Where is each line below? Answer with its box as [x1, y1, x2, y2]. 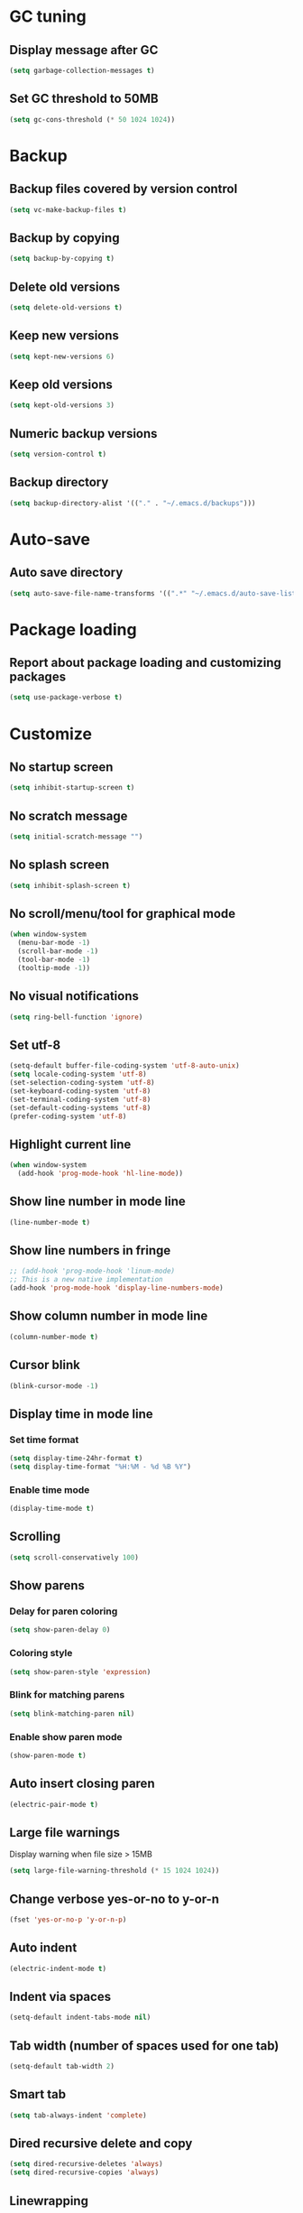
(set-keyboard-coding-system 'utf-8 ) [9, 1086, 151, 1096]
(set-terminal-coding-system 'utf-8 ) [9, 1095, 151, 1104]
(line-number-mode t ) [9, 1218, 91, 1227]
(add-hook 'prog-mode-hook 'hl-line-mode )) [17, 1169, 183, 1179]
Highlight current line [9, 1136, 132, 1152]
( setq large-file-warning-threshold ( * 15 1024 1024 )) [9, 1866, 220, 1875]
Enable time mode [9, 1483, 90, 1495]
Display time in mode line [9, 1406, 153, 1421]
